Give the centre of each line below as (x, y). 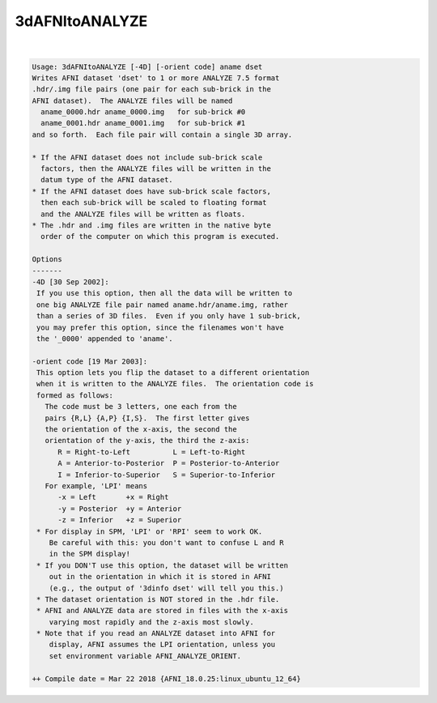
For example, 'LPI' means (96, 486)
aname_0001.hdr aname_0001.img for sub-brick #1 (143, 123)
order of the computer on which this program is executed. (160, 236)
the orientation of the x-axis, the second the (141, 430)
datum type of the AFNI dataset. (107, 180)
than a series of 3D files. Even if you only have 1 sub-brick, (169, 316)
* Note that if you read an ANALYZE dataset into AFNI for (156, 633)
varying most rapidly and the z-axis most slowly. (151, 622)
